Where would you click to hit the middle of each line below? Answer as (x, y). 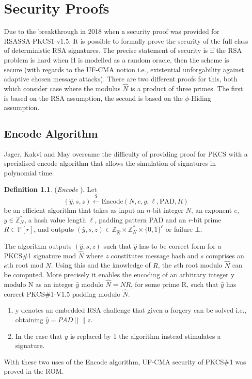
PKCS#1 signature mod (40, 255)
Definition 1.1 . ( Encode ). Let (50, 189)
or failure (179, 229)
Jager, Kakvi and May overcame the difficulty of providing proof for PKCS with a (126, 153)
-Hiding (200, 98)
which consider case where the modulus (62, 88)
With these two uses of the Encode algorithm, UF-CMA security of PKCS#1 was (125, 361)
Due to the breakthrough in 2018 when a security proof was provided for (112, 31)
